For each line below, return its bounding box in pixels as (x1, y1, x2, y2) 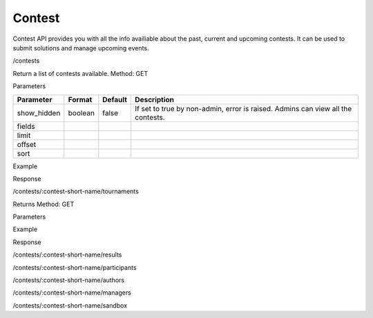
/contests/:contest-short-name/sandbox (12, 301, 128, 310)
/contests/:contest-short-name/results (12, 250, 122, 259)
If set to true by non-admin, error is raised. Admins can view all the (135, 103, 352, 113)
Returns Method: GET (12, 200, 75, 208)
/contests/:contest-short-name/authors (12, 276, 124, 284)
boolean (68, 108, 95, 117)
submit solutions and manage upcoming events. (12, 43, 149, 52)
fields (17, 121, 35, 131)
